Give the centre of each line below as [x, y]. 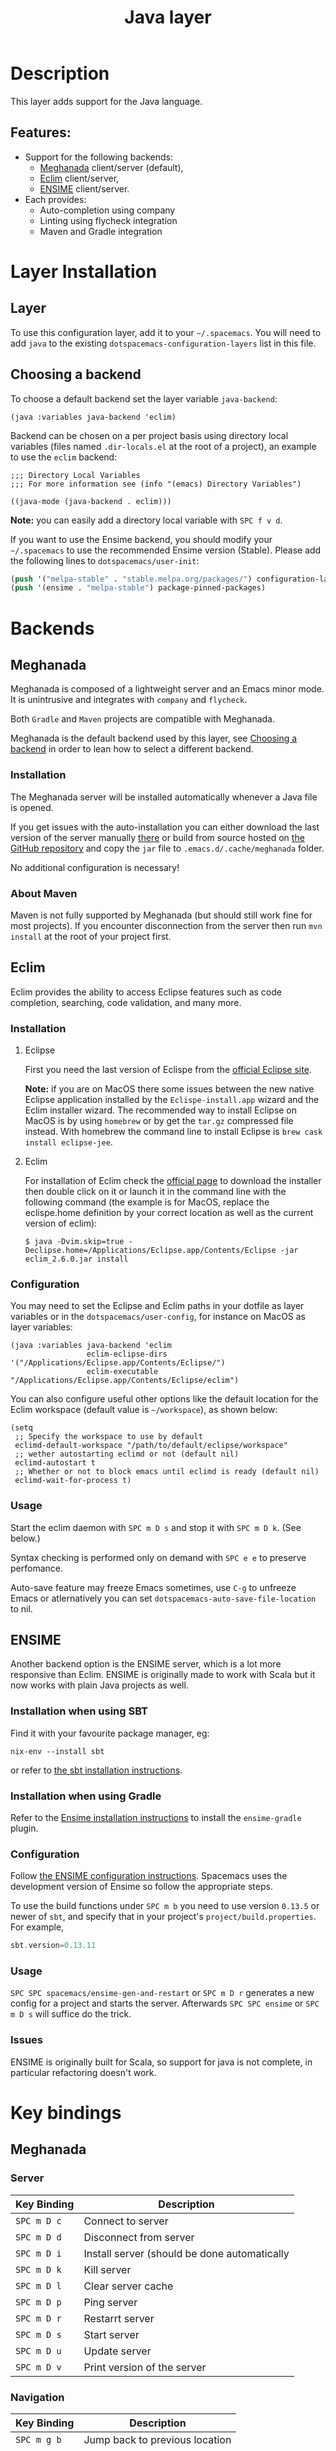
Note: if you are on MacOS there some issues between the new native [169, 1089]
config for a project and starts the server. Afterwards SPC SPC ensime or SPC [165, 2003]
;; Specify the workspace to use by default [108, 1437]
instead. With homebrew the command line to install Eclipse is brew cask [173, 1132]
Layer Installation [84, 271]
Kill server [107, 2269]
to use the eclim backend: [64, 457]
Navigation [37, 2397]
